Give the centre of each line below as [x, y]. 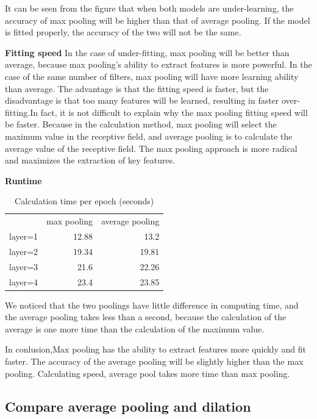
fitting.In [22, 112]
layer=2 [24, 251]
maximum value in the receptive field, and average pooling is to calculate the [149, 136]
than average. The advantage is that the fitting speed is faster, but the [137, 88]
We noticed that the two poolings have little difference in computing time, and [152, 305]
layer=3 [24, 266]
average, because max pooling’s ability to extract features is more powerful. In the [158, 64]
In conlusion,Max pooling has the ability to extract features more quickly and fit [155, 349]
